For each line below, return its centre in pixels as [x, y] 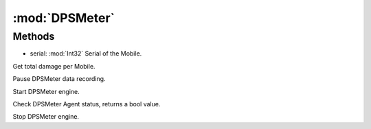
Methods [34, 36]
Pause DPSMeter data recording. [59, 79]
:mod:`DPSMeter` [64, 18]
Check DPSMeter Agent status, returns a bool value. [87, 104]
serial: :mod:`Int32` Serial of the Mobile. [86, 54]
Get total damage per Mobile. [54, 66]
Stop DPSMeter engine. [46, 117]
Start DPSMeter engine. [46, 91]
